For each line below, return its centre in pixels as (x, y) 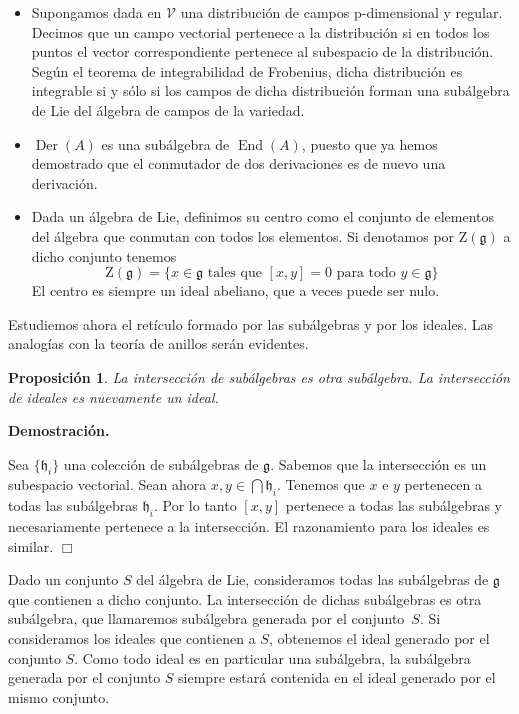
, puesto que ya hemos (369, 143)
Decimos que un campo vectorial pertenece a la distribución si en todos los (260, 31)
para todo (366, 273)
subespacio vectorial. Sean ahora (107, 484)
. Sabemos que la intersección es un (378, 463)
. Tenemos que (320, 484)
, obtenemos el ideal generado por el (379, 638)
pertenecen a (443, 484)
